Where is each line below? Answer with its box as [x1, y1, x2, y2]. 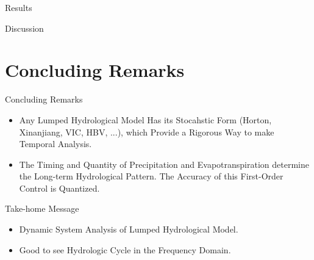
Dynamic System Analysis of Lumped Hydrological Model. [19, 223, 238, 236]
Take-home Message [5, 202, 79, 215]
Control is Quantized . [19, 181, 100, 194]
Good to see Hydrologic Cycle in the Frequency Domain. [19, 243, 231, 256]
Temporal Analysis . [19, 137, 92, 150]
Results [5, 1, 32, 13]
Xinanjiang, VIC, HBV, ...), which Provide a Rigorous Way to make [19, 125, 274, 138]
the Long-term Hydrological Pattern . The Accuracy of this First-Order [19, 170, 284, 182]
